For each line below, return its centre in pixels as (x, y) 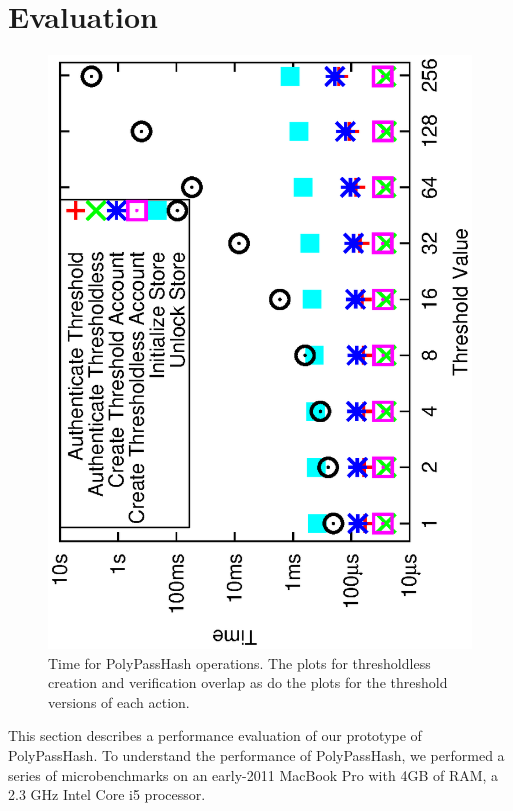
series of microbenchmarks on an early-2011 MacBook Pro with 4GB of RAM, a (253, 774)
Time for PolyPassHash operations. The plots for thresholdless (239, 662)
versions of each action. (119, 701)
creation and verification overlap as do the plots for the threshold (248, 682)
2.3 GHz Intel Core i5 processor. (107, 794)
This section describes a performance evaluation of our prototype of (215, 735)
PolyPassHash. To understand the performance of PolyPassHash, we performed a (256, 755)
